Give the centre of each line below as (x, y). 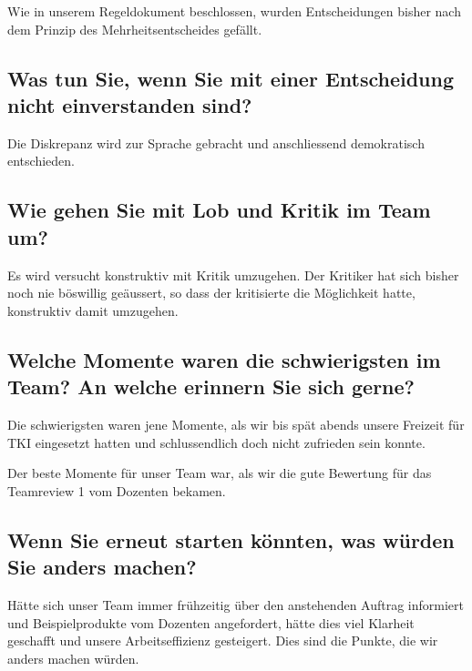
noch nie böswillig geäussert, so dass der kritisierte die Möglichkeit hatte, (211, 293)
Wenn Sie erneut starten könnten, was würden (231, 539)
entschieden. (41, 161)
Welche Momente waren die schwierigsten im (224, 359)
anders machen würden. (73, 658)
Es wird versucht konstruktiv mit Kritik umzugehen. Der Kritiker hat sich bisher (233, 274)
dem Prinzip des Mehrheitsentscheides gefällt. (135, 29)
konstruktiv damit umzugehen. (93, 310)
